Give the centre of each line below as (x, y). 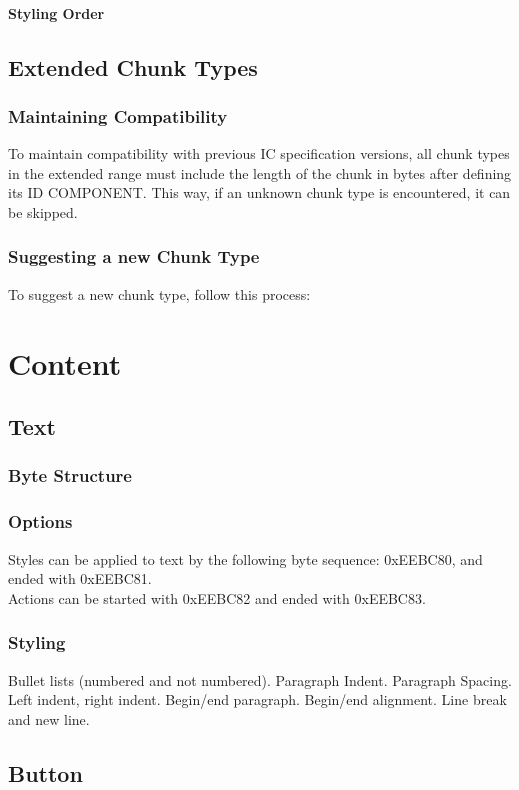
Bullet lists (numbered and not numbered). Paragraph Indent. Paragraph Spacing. (260, 679)
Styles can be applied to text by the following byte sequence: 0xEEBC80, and (245, 558)
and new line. (49, 718)
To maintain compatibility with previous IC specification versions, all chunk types (259, 153)
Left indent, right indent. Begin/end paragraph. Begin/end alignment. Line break (257, 699)
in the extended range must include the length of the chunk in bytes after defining (260, 172)
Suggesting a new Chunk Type (134, 256)
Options (40, 521)
